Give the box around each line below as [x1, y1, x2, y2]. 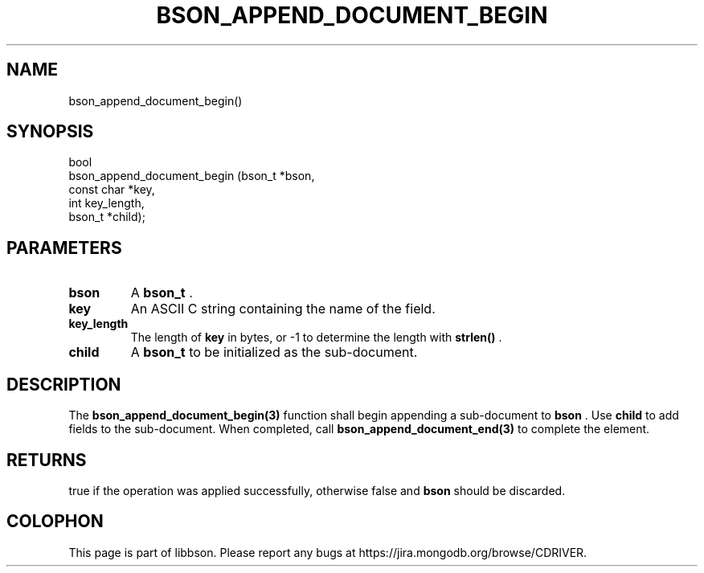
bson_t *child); [68, 210, 145, 224]
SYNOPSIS [6, 121, 94, 142]
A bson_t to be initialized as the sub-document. [130, 344, 418, 361]
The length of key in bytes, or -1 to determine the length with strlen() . [130, 330, 502, 345]
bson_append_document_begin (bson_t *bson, [68, 169, 315, 183]
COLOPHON [6, 511, 104, 532]
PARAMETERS [6, 237, 122, 258]
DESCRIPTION [6, 374, 121, 395]
